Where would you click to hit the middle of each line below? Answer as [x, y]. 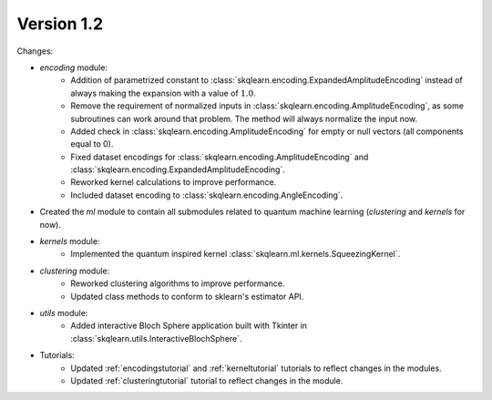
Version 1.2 [60, 24]
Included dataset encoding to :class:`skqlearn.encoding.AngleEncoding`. [207, 195]
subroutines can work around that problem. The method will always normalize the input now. [244, 118]
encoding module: [74, 67]
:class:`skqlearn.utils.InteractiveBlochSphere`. [156, 338]
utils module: [64, 313]
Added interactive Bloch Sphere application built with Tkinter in [189, 326]
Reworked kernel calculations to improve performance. [174, 182]
